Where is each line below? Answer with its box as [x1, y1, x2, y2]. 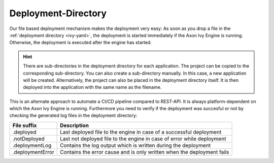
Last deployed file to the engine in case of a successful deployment [60, 128, 222, 136]
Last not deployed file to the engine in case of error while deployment [60, 135, 226, 142]
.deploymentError [12, 148, 54, 155]
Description [60, 122, 89, 129]
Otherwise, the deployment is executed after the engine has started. [9, 40, 152, 46]
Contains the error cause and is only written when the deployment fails [60, 148, 229, 155]
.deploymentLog [12, 142, 52, 149]
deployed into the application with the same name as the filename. [23, 84, 162, 90]
